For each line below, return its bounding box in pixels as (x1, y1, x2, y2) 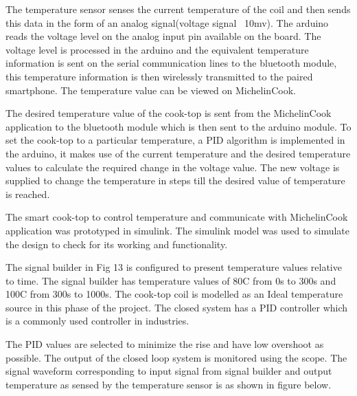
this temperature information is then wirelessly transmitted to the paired (5, 69, 313, 83)
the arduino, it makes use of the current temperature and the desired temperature (5, 146, 351, 160)
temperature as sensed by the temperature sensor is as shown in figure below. (5, 377, 332, 391)
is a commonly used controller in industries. (5, 313, 189, 328)
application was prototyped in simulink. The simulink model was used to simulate (5, 223, 350, 237)
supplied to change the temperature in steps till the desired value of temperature (5, 173, 345, 188)
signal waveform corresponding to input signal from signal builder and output (5, 364, 332, 378)
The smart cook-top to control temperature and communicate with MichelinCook (5, 210, 348, 224)
